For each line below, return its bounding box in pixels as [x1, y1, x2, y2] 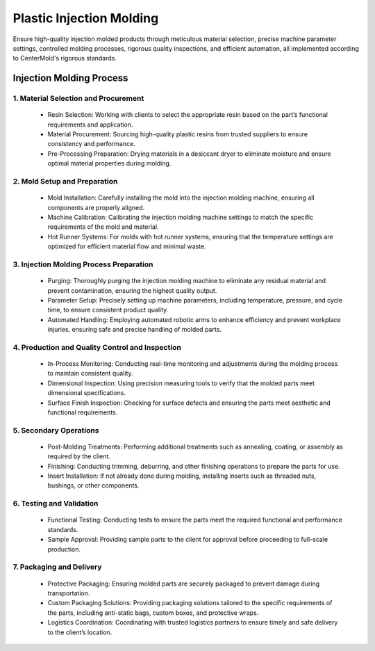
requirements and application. [47, 120, 133, 129]
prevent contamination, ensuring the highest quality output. [47, 286, 217, 295]
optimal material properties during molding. [47, 159, 172, 168]
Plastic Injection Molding [12, 10, 159, 26]
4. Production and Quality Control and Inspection [12, 342, 182, 352]
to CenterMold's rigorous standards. [12, 54, 117, 63]
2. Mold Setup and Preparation [12, 177, 118, 186]
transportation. [47, 588, 90, 597]
